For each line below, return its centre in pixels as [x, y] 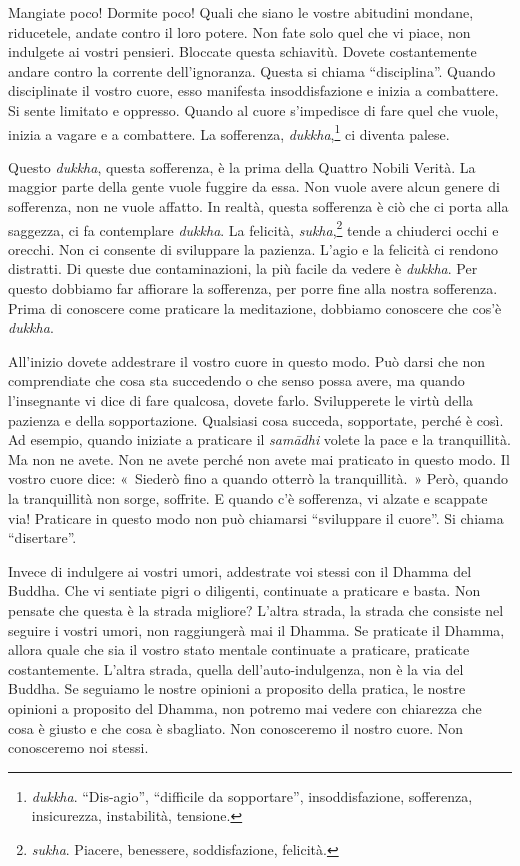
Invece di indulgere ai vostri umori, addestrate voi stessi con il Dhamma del [240, 570]
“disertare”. [42, 537]
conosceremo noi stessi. [78, 747]
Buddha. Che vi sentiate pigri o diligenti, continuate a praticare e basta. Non [244, 590]
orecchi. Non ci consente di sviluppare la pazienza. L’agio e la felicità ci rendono [253, 248]
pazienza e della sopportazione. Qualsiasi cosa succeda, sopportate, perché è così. [256, 419]
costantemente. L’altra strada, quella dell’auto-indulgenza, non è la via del [236, 668]
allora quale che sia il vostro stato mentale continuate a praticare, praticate [239, 649]
